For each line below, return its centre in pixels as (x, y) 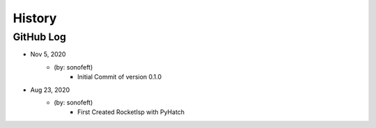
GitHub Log (39, 37)
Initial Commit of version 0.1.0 (120, 77)
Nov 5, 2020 (48, 54)
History (35, 18)
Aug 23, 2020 (50, 90)
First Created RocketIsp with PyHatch (131, 112)
